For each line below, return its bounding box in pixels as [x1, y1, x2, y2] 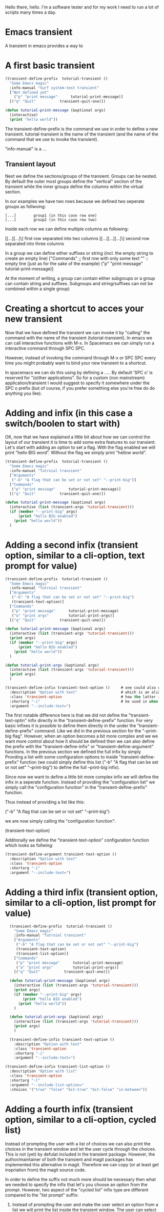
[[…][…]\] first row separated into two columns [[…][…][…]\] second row [5, 235, 150, 241]
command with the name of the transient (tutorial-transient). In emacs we [5, 335, 152, 341]
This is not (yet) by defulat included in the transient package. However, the [5, 1151, 155, 1157]
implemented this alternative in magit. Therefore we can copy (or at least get [5, 1161, 159, 1167]
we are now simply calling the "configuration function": [5, 818, 116, 824]
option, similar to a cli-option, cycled [5, 1114, 157, 1125]
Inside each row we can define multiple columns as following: [5, 226, 129, 232]
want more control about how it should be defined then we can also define [5, 738, 155, 744]
